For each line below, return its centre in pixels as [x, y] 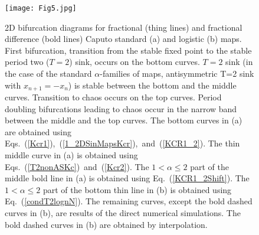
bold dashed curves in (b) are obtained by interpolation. [106, 224]
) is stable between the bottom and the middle [152, 85]
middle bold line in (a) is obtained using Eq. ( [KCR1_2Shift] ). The [127, 178]
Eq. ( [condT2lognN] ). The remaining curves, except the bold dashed [129, 201]
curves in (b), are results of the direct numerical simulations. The [123, 213]
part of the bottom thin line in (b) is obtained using [137, 189]
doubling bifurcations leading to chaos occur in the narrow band [121, 108]
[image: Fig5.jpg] [41, 8]
